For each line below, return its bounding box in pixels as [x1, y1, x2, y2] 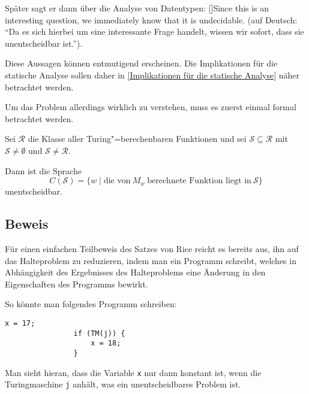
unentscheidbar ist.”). [5, 37, 83, 49]
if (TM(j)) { [73, 329, 125, 338]
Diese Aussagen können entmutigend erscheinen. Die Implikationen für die [5, 57, 278, 69]
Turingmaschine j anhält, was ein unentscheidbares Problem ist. [5, 378, 241, 390]
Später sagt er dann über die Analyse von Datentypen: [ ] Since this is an [5, 2, 269, 14]
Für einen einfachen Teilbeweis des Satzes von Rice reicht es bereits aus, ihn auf [5, 242, 299, 254]
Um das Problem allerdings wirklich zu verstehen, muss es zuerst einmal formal [5, 101, 296, 113]
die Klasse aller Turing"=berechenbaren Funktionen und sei [28, 132, 247, 145]
